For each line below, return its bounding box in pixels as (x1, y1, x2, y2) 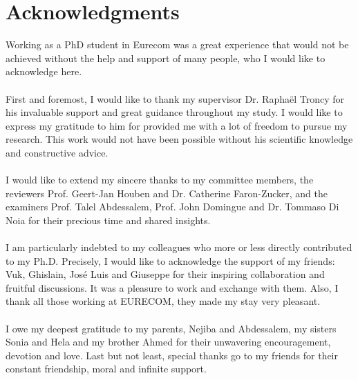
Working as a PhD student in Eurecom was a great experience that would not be (6, 37, 349, 52)
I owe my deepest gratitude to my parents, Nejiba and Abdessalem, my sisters (6, 321, 337, 335)
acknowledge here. (6, 64, 82, 79)
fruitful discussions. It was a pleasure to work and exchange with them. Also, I (6, 280, 339, 294)
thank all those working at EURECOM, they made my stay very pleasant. (6, 294, 321, 308)
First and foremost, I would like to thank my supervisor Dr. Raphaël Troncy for (6, 91, 345, 106)
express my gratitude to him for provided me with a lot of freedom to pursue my (6, 118, 348, 132)
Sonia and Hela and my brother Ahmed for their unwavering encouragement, (6, 334, 331, 349)
